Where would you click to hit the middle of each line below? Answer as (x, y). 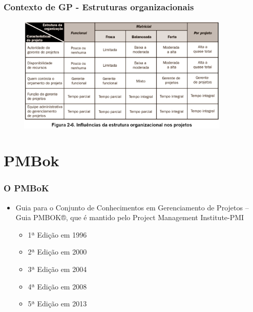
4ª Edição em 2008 (57, 286)
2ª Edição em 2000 (57, 252)
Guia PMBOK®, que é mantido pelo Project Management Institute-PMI (130, 217)
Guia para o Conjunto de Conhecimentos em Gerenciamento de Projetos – (132, 207)
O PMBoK (26, 188)
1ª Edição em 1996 (57, 234)
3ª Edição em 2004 (57, 269)
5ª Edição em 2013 (57, 304)
